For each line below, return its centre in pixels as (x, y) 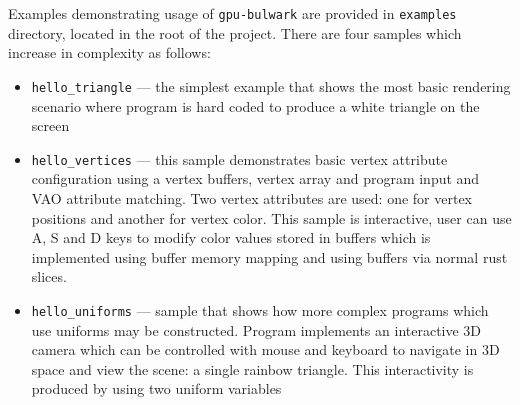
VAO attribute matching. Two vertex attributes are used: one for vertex (252, 197)
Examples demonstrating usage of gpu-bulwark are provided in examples (232, 13)
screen (50, 125)
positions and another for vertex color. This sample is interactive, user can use (271, 217)
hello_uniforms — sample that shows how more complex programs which (260, 309)
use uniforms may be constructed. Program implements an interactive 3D (256, 329)
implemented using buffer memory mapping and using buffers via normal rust (269, 256)
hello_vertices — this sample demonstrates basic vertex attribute (239, 158)
